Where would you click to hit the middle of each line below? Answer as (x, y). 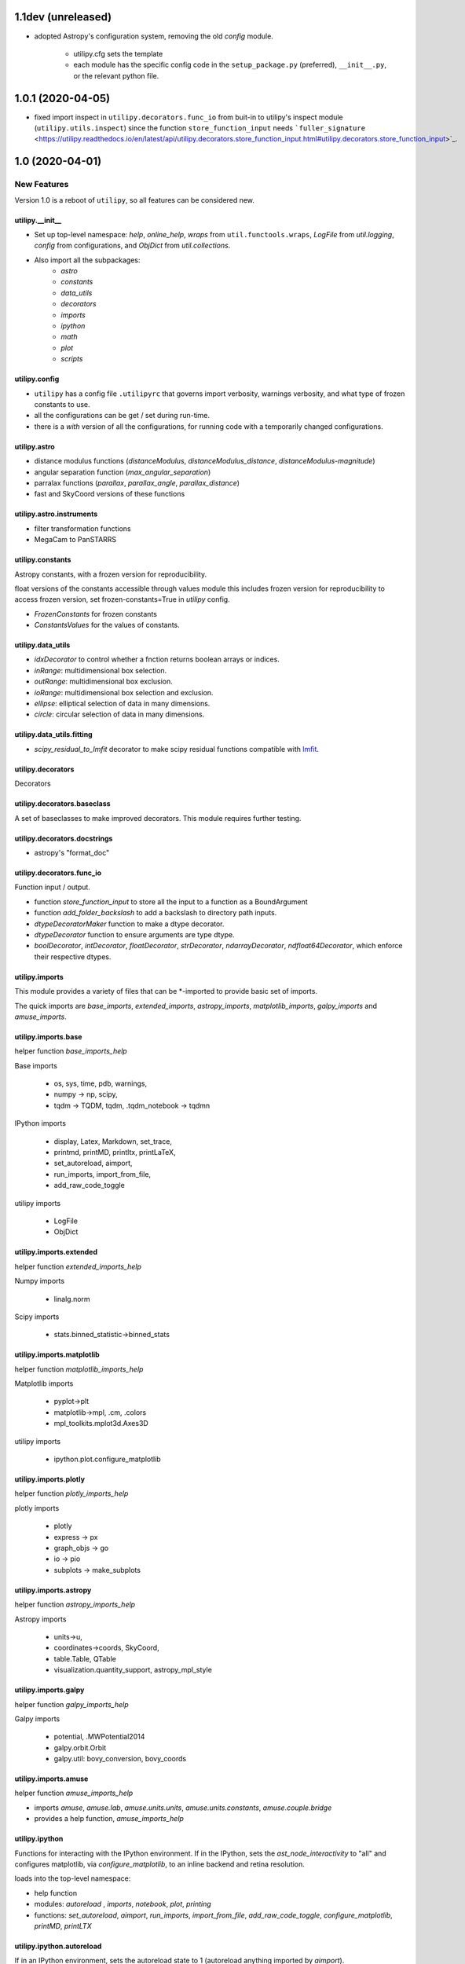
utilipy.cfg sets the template (118, 53)
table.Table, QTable (85, 1658)
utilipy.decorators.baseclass (62, 804)
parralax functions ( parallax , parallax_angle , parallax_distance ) (137, 482)
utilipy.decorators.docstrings (64, 838)
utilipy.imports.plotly (50, 1479)
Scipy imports (37, 1317)
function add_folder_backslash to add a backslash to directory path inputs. (156, 913)
